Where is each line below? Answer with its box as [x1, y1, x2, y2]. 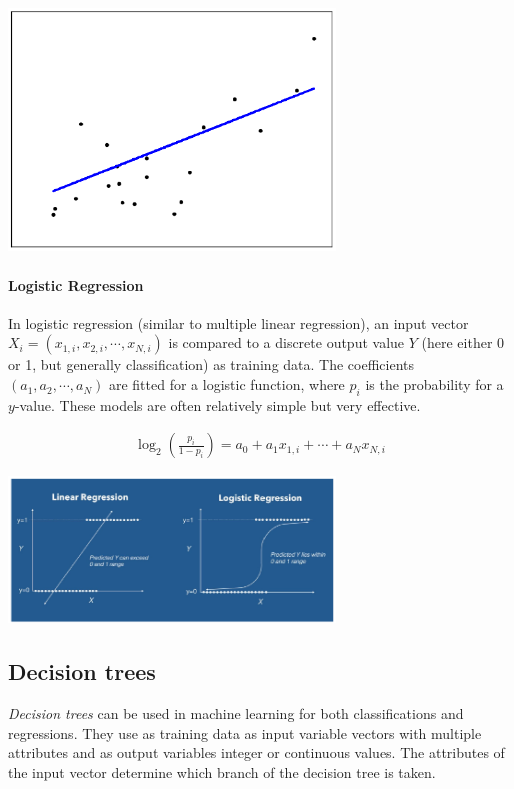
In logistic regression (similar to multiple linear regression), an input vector [8, 312, 469, 333]
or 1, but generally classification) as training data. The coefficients [8, 354, 415, 375]
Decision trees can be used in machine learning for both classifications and [8, 703, 464, 724]
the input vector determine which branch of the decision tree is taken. [8, 761, 436, 782]
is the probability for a [365, 374, 504, 395]
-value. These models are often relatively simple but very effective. [14, 394, 421, 415]
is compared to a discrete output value [168, 332, 405, 353]
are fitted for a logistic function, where [108, 374, 345, 395]
